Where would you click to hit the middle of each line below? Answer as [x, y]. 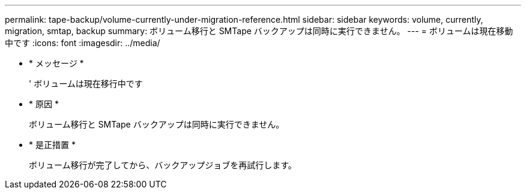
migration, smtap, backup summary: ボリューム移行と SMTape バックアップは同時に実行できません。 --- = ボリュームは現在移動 [259, 31]
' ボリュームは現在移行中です [86, 84]
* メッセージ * [56, 63]
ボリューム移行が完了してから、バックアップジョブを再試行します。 [163, 165]
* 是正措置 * [52, 145]
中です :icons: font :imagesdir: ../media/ [83, 43]
